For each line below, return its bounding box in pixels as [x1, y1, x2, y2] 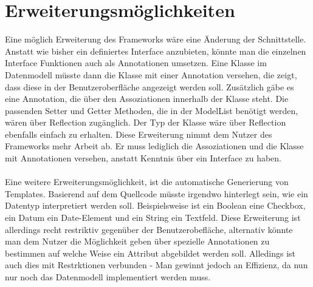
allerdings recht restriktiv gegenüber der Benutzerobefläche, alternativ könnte [5, 223, 293, 235]
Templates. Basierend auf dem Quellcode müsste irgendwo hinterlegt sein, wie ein [5, 187, 308, 200]
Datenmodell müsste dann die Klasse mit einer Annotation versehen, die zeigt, [5, 68, 297, 81]
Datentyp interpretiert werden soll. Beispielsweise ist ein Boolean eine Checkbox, [5, 199, 306, 212]
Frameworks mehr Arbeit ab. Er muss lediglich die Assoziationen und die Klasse [5, 140, 304, 152]
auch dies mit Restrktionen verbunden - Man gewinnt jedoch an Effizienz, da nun [5, 258, 308, 271]
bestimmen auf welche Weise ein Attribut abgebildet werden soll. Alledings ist [5, 246, 296, 259]
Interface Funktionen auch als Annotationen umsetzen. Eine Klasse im [5, 56, 267, 69]
